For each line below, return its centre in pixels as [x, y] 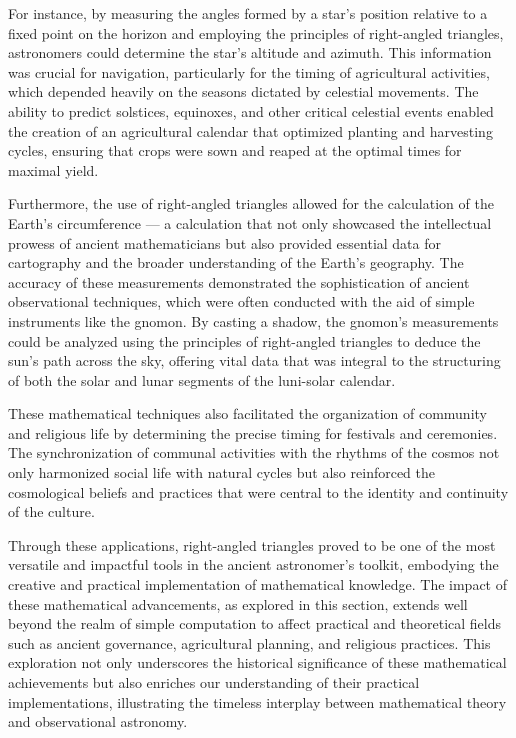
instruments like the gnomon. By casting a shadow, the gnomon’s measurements [253, 320]
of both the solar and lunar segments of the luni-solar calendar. [202, 379]
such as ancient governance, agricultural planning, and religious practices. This [249, 642]
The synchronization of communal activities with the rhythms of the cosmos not [254, 452]
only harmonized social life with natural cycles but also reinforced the [222, 472]
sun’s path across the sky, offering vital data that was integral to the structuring [254, 360]
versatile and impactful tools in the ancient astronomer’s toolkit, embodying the [253, 564]
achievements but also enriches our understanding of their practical [214, 682]
